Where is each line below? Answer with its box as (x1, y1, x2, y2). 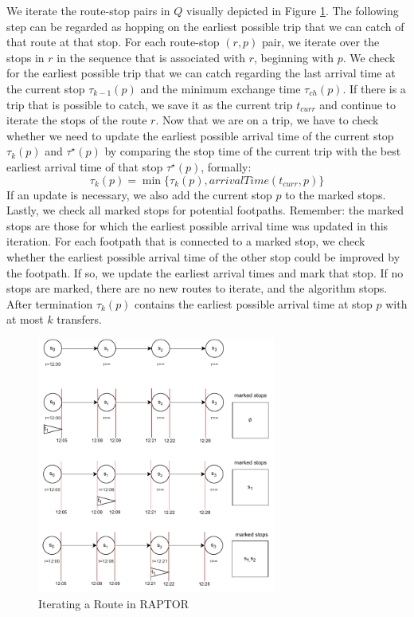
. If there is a (342, 80, 406, 96)
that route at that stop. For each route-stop (6, 33, 220, 50)
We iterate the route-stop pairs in (6, 2, 170, 18)
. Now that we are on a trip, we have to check (155, 112, 379, 128)
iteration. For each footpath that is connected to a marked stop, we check (6, 233, 365, 250)
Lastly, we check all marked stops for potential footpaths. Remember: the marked (6, 202, 404, 218)
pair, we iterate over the (262, 33, 380, 50)
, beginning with (253, 49, 334, 65)
